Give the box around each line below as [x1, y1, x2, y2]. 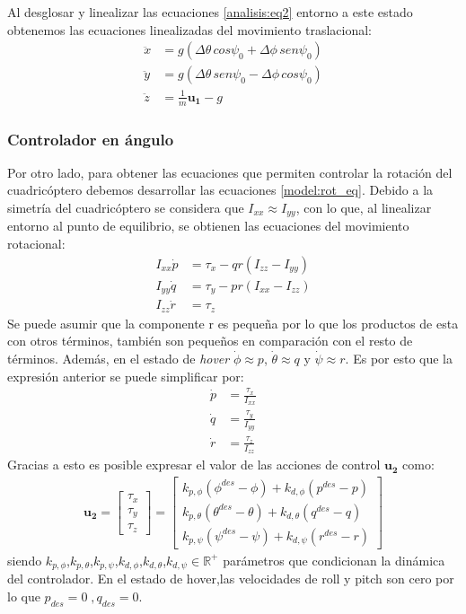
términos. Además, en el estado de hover [7, 349, 230, 368]
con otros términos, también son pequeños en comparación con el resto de [7, 331, 413, 350]
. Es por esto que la [345, 349, 453, 368]
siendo [7, 550, 42, 569]
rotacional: [7, 234, 66, 253]
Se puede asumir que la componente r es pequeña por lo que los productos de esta [7, 313, 459, 332]
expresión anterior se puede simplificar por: [7, 366, 244, 385]
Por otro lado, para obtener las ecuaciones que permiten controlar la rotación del [7, 162, 453, 181]
